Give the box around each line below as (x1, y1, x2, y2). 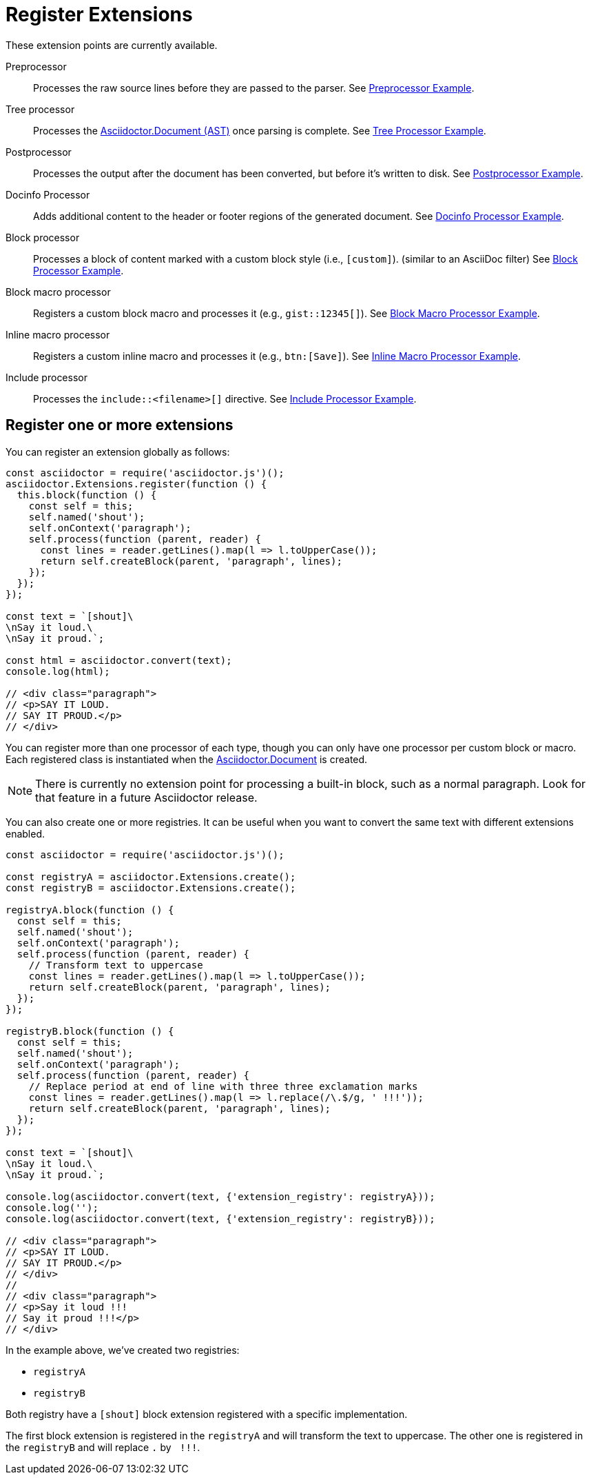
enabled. (6, 827, 45, 840)
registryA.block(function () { (6, 904, 174, 915)
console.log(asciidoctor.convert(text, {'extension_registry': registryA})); (6, 1190, 435, 1202)
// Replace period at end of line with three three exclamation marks (28, 1080, 418, 1092)
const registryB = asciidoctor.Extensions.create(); (6, 882, 296, 893)
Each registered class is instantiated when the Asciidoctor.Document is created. (6, 753, 368, 765)
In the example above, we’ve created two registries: (6, 1344, 240, 1356)
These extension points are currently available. (6, 39, 218, 51)
